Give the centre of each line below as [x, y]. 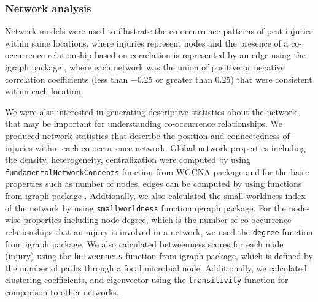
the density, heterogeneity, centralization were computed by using [128, 160]
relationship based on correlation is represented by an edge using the [176, 55]
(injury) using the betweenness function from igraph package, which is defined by [159, 256]
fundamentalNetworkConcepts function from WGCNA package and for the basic [157, 171]
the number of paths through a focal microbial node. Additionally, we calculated [156, 267]
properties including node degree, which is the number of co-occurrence [157, 220]
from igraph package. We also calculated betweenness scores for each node [144, 243]
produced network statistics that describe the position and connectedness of [147, 135]
